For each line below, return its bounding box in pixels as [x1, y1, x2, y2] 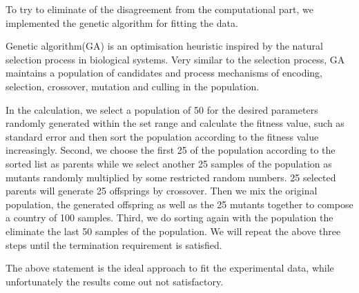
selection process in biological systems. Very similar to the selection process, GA [6, 52, 345, 66]
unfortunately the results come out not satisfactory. [6, 274, 224, 288]
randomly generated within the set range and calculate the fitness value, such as [6, 116, 345, 130]
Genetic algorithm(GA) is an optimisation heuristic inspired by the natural [6, 39, 323, 53]
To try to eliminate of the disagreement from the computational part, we [6, 2, 313, 16]
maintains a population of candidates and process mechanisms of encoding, [6, 65, 323, 80]
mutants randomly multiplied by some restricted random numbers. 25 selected [6, 170, 336, 184]
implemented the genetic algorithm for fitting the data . [6, 15, 238, 30]
